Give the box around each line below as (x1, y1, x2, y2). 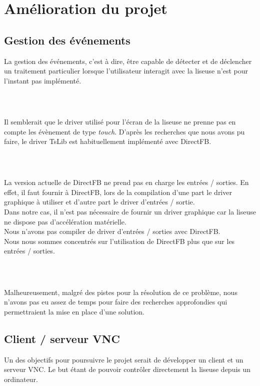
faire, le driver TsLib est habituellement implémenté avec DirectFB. (4, 136, 211, 146)
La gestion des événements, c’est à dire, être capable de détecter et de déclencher (4, 55, 252, 66)
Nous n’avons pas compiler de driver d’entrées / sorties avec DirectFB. (4, 226, 220, 236)
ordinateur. (4, 373, 38, 384)
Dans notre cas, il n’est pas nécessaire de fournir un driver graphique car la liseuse (4, 206, 256, 217)
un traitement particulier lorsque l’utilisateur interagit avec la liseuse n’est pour (4, 65, 248, 76)
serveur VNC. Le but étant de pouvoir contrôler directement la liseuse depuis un (4, 364, 251, 374)
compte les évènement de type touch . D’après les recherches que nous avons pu (4, 126, 245, 136)
